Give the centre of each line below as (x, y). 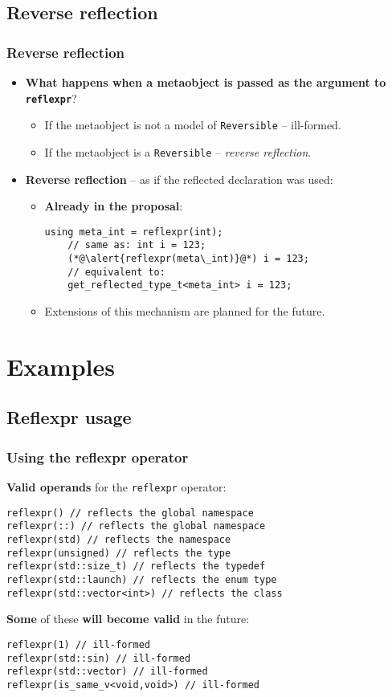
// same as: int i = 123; (137, 245)
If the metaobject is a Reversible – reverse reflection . (178, 151)
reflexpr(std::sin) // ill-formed (99, 658)
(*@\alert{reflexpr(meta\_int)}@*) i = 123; (188, 259)
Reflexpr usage (69, 417)
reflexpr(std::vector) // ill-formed (107, 672)
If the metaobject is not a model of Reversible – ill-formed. (193, 125)
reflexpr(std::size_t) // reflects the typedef (136, 567)
